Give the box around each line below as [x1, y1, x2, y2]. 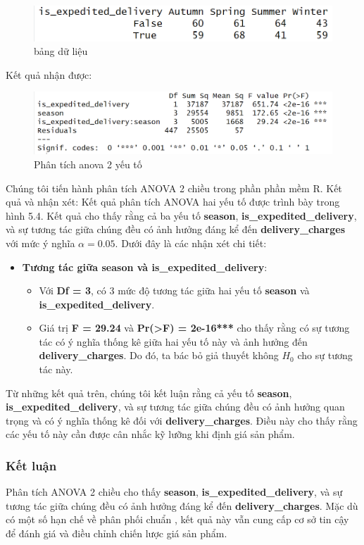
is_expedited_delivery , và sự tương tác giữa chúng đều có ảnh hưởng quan [6, 399, 345, 414]
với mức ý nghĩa [6, 235, 75, 250]
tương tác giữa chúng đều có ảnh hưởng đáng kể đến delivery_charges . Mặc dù [6, 498, 358, 513]
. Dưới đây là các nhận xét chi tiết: [115, 235, 267, 250]
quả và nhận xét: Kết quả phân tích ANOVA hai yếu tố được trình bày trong [6, 194, 340, 209]
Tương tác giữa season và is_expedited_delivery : [22, 259, 268, 274]
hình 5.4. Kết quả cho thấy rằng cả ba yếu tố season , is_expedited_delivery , [6, 208, 357, 223]
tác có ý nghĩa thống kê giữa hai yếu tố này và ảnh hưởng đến [39, 334, 308, 349]
